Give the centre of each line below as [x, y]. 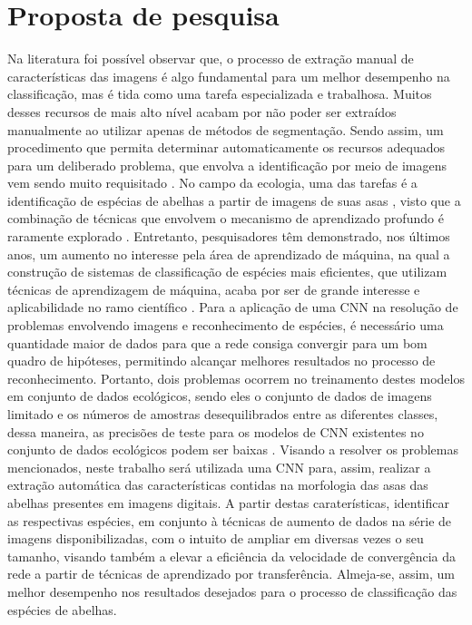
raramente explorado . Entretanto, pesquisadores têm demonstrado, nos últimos [229, 236]
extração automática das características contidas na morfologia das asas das [218, 485]
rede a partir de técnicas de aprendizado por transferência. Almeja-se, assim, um [231, 574]
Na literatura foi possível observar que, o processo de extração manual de [211, 59]
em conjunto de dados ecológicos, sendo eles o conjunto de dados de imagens [220, 396]
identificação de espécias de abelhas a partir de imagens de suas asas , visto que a [234, 200]
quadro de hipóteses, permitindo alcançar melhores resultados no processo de [221, 361]
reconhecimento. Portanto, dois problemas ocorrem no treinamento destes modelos [236, 378]
